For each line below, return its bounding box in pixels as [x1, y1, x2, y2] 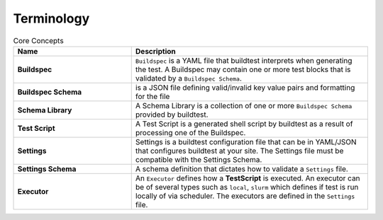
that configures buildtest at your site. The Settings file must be [135, 146, 344, 156]
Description [135, 46, 177, 56]
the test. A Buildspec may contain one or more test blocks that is [135, 64, 351, 74]
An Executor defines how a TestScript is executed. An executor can [135, 173, 361, 183]
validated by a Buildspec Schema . [135, 73, 243, 83]
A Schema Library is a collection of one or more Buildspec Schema [135, 100, 353, 110]
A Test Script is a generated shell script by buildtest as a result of [135, 119, 353, 129]
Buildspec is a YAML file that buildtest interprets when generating [135, 55, 353, 65]
